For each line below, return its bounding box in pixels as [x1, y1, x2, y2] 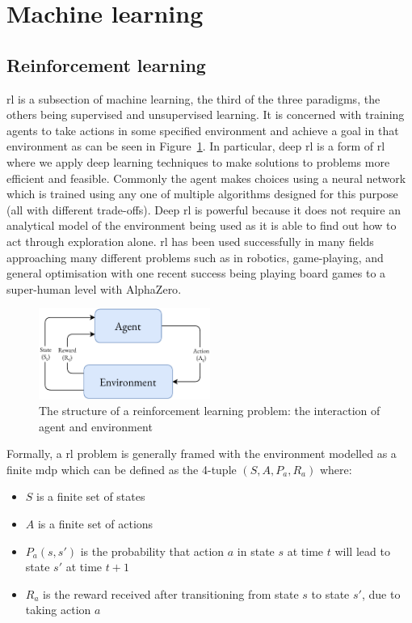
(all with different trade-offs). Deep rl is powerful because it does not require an [6, 201, 401, 218]
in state [237, 542, 275, 559]
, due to [361, 585, 401, 602]
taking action [25, 601, 91, 618]
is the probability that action [80, 542, 225, 559]
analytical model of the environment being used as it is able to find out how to [6, 217, 397, 234]
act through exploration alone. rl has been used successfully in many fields [6, 232, 374, 249]
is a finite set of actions [37, 515, 153, 532]
